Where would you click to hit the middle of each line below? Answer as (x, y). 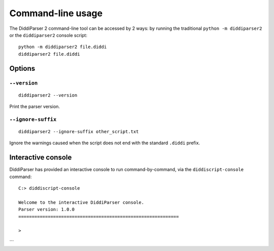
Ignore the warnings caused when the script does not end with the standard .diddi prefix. (105, 143)
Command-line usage (56, 13)
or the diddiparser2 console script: (48, 35)
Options (22, 68)
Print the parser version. (35, 107)
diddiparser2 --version (48, 95)
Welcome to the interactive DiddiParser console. (81, 202)
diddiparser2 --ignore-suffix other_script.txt (79, 132)
